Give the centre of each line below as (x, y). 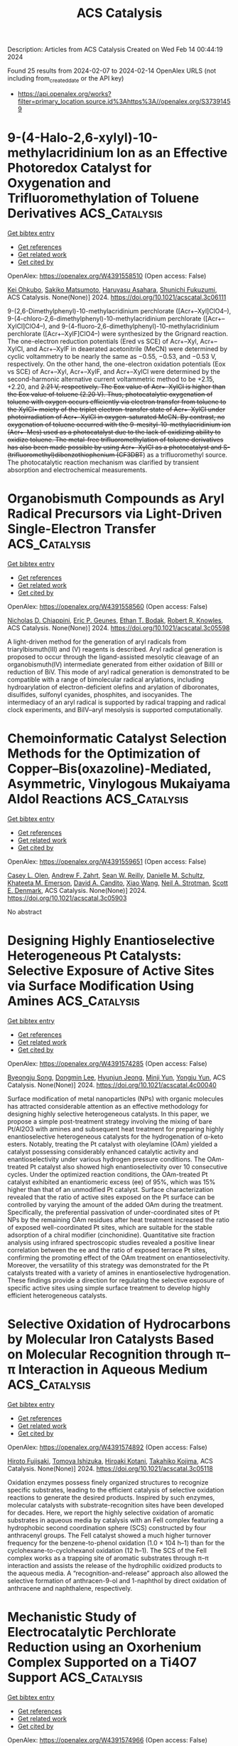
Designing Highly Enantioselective (111, 940)
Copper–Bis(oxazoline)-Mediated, (109, 769)
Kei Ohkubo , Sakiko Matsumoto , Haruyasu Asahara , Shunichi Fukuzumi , (112, 289)
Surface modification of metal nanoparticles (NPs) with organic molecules (115, 1099)
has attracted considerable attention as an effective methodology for (108, 1106)
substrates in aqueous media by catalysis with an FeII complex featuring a (115, 1520)
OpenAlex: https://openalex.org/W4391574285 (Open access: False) (107, 1063)
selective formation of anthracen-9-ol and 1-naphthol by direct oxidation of (117, 1580)
